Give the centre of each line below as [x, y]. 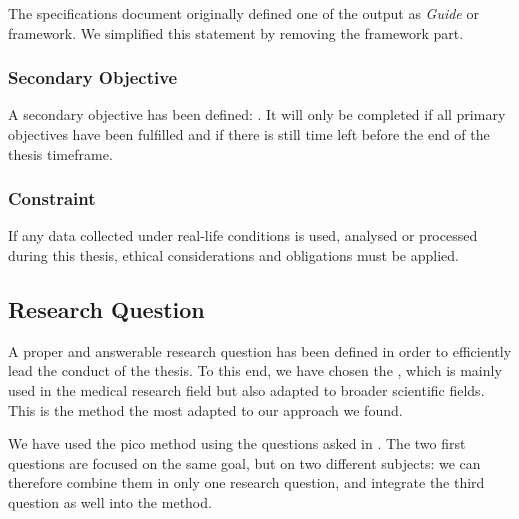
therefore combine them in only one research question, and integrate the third [246, 482]
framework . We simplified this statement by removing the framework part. [236, 32]
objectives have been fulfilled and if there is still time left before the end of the [249, 134]
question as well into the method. [110, 501]
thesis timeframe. [60, 153]
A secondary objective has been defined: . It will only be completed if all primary [257, 114]
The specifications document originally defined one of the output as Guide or [243, 13]
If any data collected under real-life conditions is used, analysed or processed [243, 235]
